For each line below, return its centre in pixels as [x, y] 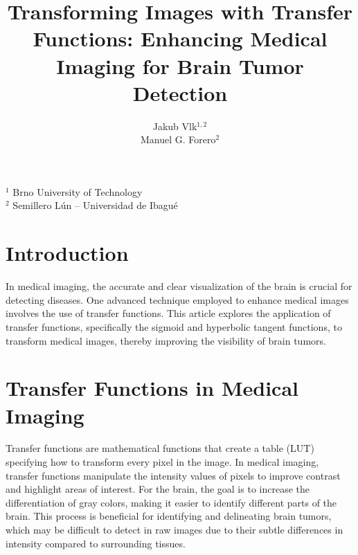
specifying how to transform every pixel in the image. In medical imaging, [162, 462]
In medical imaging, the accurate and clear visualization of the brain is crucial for [179, 286]
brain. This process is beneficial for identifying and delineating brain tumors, [169, 516]
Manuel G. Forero [178, 139]
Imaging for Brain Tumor [180, 65]
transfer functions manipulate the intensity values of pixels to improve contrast [173, 475]
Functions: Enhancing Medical [180, 38]
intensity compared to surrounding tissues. [96, 543]
